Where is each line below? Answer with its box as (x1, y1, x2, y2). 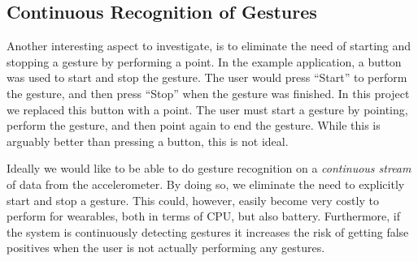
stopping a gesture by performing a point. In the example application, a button (7, 53, 402, 70)
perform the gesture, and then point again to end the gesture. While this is (7, 117, 381, 134)
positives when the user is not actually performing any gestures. (7, 239, 325, 256)
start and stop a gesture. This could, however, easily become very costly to (7, 191, 379, 208)
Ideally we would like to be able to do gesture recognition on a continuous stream (7, 160, 411, 177)
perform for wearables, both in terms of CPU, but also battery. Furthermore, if (7, 208, 401, 225)
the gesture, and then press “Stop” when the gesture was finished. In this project (7, 84, 410, 101)
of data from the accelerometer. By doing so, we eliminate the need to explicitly (7, 175, 405, 192)
